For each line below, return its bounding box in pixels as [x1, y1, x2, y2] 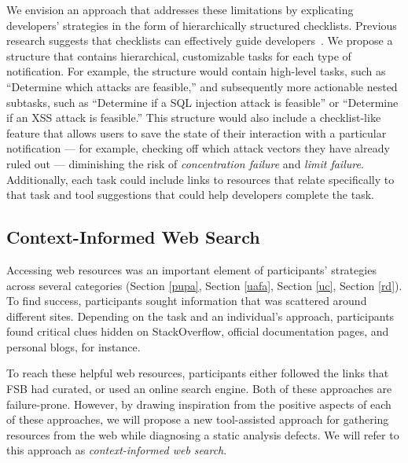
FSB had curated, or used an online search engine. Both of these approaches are [6, 380, 392, 397]
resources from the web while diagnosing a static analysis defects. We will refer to [6, 426, 399, 443]
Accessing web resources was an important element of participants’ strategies [6, 261, 377, 277]
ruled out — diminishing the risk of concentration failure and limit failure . [6, 155, 364, 171]
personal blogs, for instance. [6, 338, 141, 355]
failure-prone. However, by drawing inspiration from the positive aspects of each [6, 395, 391, 412]
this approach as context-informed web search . [6, 442, 227, 458]
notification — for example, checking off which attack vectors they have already [6, 140, 390, 156]
